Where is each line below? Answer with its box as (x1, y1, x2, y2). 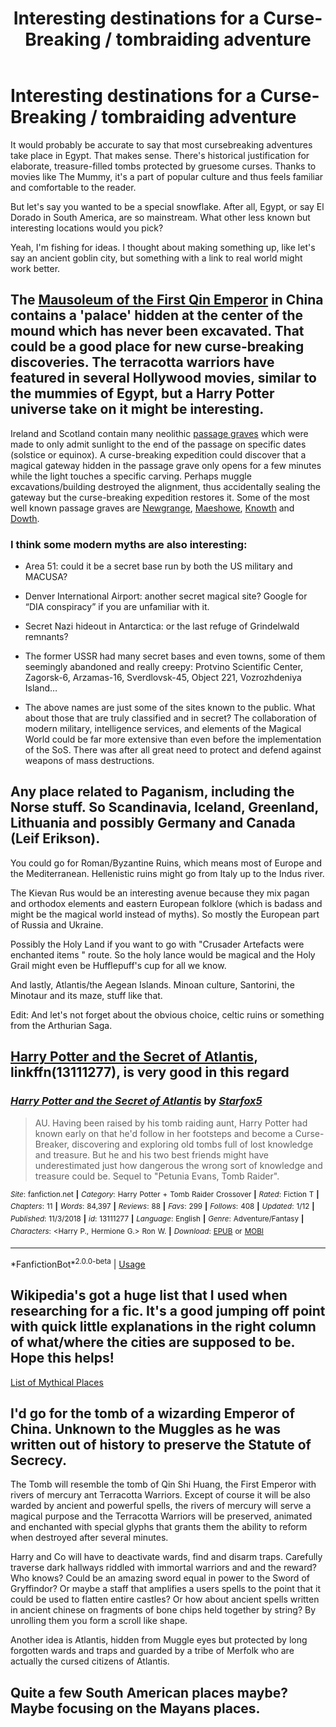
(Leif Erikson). (10, 830, 101, 847)
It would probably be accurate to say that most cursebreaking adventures (10, 138, 313, 151)
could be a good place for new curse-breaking (10, 338, 305, 356)
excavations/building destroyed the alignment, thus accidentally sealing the (10, 480, 321, 492)
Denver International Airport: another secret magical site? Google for (24, 590, 308, 602)
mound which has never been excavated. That (10, 323, 305, 340)
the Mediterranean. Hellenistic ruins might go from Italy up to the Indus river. (10, 867, 325, 879)
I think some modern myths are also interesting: (10, 537, 248, 551)
